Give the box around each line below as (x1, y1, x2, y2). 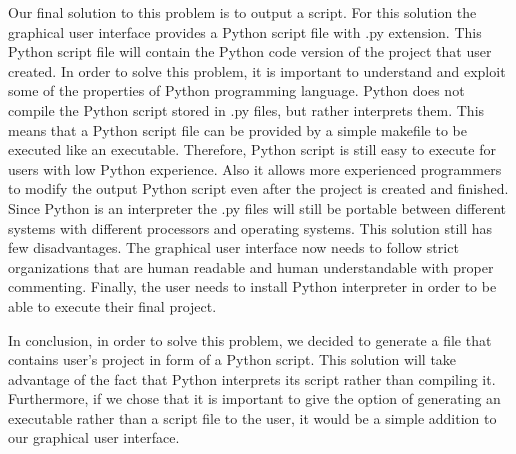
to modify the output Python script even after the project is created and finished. (8, 178, 509, 199)
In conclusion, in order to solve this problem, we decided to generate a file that (8, 329, 492, 350)
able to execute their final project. (8, 295, 217, 316)
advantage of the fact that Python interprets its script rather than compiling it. (8, 368, 496, 389)
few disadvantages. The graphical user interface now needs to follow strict (8, 237, 459, 258)
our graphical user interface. (8, 427, 180, 448)
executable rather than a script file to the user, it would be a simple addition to (8, 407, 497, 428)
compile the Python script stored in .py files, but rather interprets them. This (8, 99, 485, 120)
